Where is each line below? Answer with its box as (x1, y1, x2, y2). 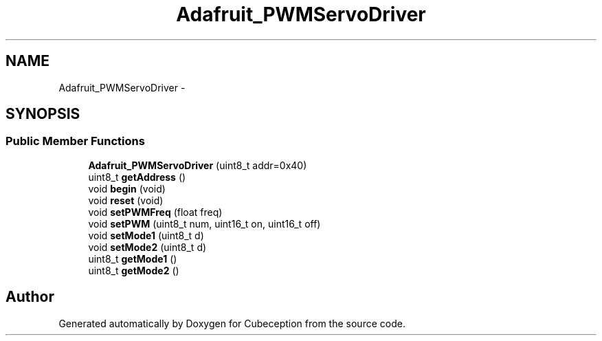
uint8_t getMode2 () (88, 264, 179, 276)
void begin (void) (88, 182, 166, 195)
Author (5, 288, 54, 306)
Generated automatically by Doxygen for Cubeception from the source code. (58, 317, 405, 329)
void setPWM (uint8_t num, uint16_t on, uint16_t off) (88, 217, 321, 230)
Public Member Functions (5, 134, 145, 148)
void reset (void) (88, 194, 164, 206)
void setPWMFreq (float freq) (88, 206, 223, 218)
